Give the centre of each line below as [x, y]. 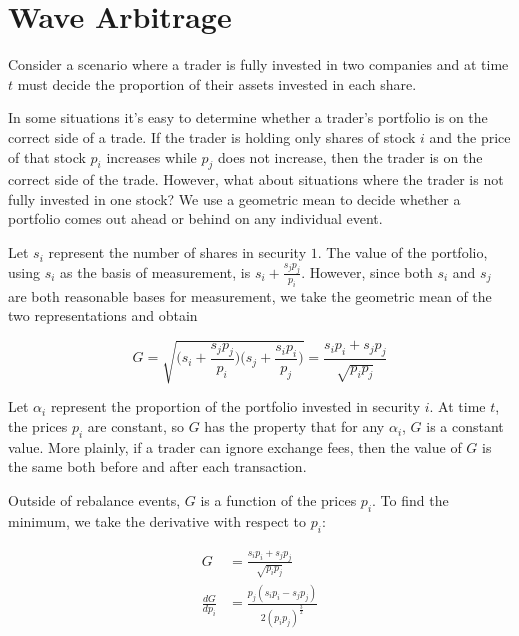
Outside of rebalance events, [94, 500]
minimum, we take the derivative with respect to [157, 520]
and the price [470, 136]
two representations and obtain [103, 315]
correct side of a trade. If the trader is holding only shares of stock [212, 136]
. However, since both [367, 271]
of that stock [47, 156]
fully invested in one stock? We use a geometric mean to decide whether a [234, 198]
